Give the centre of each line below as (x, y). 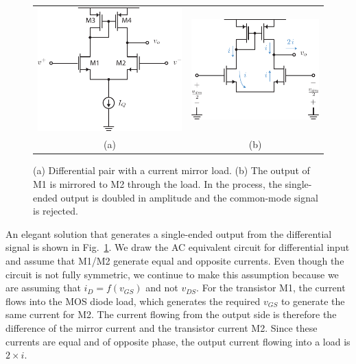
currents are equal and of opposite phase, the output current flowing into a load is (178, 341)
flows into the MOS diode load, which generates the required (133, 301)
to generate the (313, 301)
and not (162, 288)
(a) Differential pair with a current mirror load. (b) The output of (171, 170)
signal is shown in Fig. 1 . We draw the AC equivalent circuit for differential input (178, 247)
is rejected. (56, 211)
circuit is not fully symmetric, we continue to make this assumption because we (172, 274)
